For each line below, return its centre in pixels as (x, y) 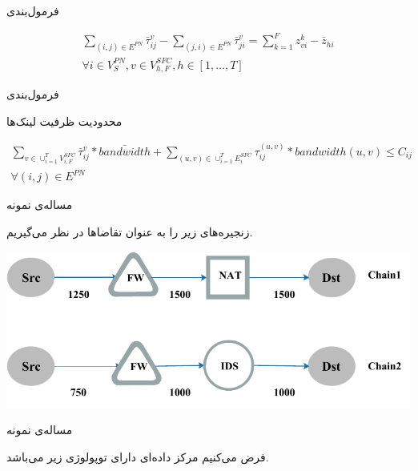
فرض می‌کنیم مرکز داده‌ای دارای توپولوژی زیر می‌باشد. (138, 456)
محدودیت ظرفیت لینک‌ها (64, 121)
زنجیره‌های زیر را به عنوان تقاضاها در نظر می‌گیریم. (130, 231)
